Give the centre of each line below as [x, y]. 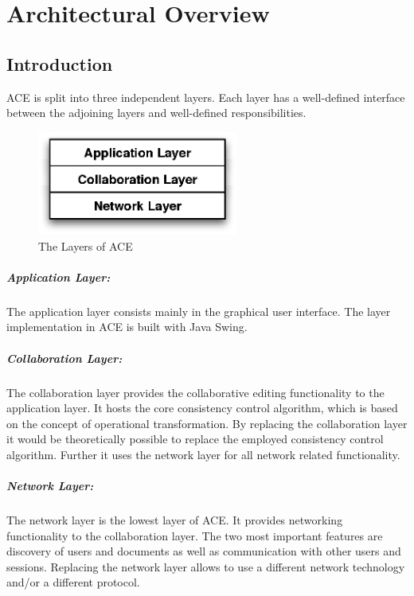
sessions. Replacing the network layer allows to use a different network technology [206, 566]
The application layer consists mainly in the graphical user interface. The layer [199, 311]
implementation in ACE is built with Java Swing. [127, 327]
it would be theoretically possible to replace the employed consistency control [195, 439]
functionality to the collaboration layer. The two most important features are [195, 535]
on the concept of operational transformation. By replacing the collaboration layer [207, 423]
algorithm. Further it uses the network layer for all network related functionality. [203, 454]
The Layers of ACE [86, 245]
